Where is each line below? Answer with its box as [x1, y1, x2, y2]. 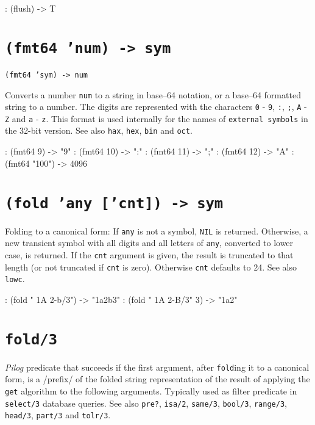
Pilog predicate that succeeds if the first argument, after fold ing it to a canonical [5, 360, 310, 373]
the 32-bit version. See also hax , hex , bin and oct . [5, 124, 193, 137]
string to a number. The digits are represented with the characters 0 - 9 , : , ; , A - [5, 100, 307, 113]
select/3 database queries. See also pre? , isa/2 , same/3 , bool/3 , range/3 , [5, 396, 287, 409]
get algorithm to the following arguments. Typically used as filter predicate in [5, 384, 297, 397]
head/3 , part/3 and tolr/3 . [5, 409, 111, 421]
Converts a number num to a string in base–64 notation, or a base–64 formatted [5, 88, 301, 101]
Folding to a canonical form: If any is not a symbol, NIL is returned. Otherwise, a [5, 224, 308, 237]
